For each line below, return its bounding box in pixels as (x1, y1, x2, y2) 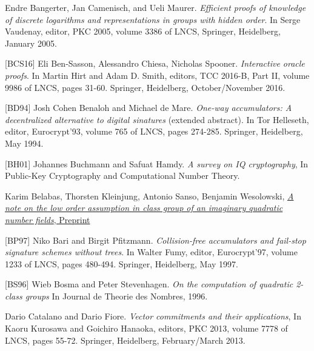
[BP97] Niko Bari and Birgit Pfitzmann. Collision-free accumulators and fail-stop (5, 233, 306, 246)
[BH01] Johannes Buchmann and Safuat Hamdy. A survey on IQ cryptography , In (5, 157, 309, 170)
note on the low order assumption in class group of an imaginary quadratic (5, 201, 283, 214)
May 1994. (5, 136, 44, 149)
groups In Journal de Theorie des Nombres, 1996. (25, 289, 208, 302)
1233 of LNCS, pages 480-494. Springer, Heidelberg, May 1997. (5, 257, 239, 270)
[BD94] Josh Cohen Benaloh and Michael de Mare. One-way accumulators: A (5, 101, 292, 114)
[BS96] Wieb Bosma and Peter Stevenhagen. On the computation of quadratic (5, 278, 293, 290)
